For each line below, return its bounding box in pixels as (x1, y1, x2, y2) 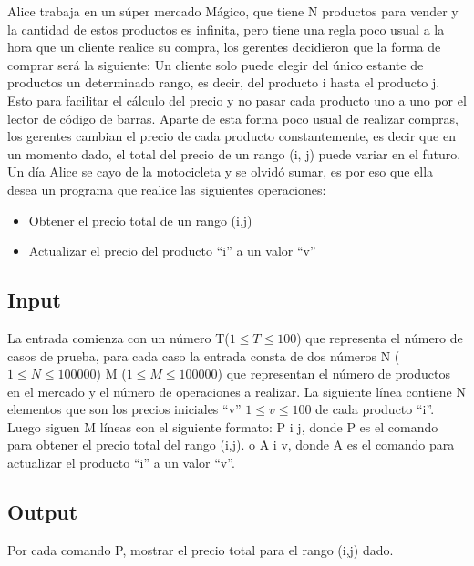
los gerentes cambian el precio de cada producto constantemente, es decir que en (7, 126, 456, 146)
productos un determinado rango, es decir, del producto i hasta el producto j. (7, 73, 440, 92)
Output (7, 498, 78, 526)
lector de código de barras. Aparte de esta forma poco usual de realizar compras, (7, 108, 459, 127)
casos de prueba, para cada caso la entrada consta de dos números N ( (7, 346, 400, 365)
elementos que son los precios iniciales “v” (7, 399, 242, 419)
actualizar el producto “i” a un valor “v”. (7, 453, 235, 472)
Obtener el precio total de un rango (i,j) (28, 210, 252, 229)
